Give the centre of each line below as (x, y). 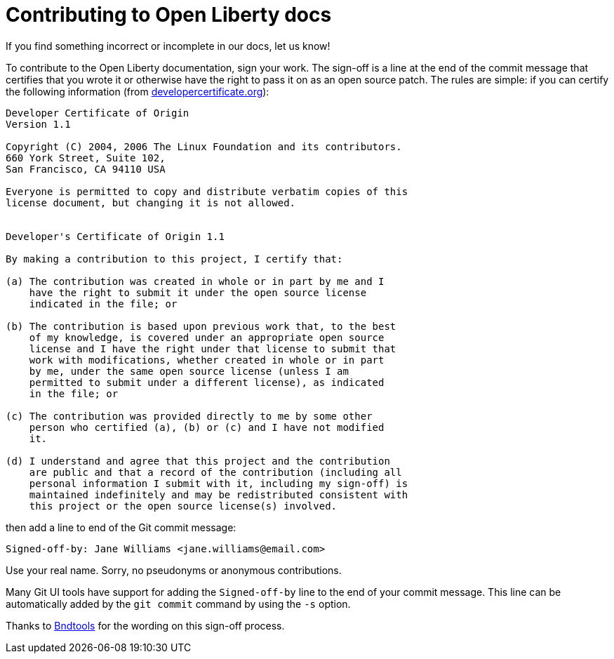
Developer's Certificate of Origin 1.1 (115, 236)
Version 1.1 (38, 124)
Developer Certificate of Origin (98, 113)
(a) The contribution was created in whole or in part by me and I (195, 281)
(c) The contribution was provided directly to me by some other (189, 416)
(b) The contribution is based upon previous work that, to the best (201, 326)
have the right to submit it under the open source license (198, 292)
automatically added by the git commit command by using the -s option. (178, 604)
